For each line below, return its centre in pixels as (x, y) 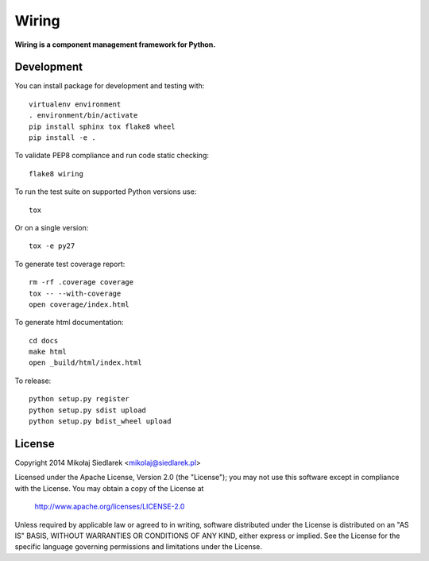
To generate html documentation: (69, 323)
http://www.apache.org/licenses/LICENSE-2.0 (110, 507)
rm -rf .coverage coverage (81, 282)
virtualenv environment (75, 104)
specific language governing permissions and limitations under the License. (138, 547)
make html (48, 352)
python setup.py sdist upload (88, 410)
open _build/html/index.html (85, 363)
